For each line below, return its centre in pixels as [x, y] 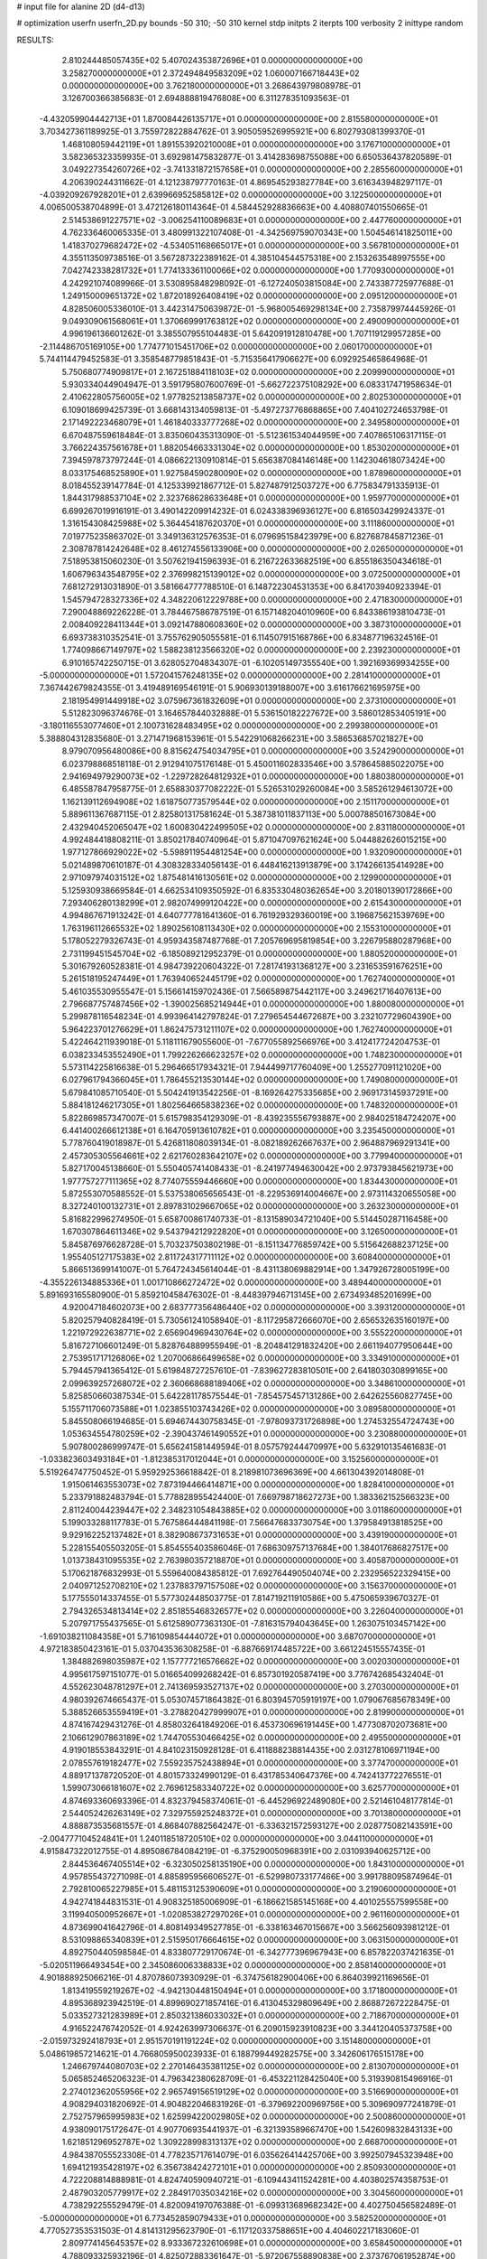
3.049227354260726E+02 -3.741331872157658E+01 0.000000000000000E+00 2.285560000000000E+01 [262, 169]
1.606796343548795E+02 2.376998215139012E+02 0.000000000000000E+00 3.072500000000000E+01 [261, 574]
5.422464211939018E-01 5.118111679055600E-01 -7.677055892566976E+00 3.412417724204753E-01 [251, 1042]
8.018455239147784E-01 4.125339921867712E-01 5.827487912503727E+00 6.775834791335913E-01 [250, 486]
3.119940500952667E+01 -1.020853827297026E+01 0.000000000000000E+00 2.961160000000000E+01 [261, 1915]
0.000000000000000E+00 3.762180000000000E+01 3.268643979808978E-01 [211, 85]
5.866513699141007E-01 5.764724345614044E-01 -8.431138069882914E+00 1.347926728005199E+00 [256, 1270]
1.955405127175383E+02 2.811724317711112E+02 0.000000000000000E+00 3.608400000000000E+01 [256, 1257]
